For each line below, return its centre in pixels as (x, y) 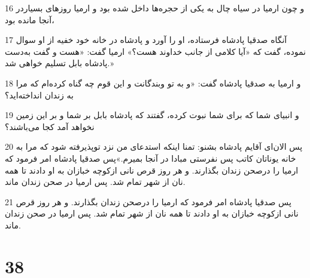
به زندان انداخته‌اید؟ (39, 95)
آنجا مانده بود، (30, 19)
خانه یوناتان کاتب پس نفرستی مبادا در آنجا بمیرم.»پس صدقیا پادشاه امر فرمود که (151, 158)
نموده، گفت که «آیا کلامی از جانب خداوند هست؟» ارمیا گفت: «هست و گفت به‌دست (156, 51)
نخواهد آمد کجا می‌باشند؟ (50, 126)
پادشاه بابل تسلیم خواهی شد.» (60, 63)
